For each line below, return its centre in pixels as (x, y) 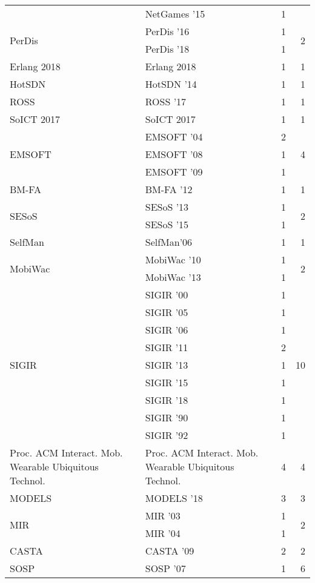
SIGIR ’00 (167, 295)
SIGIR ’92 (167, 435)
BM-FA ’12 (169, 189)
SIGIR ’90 (167, 417)
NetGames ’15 (175, 14)
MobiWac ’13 (173, 277)
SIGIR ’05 (167, 312)
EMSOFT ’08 (174, 154)
